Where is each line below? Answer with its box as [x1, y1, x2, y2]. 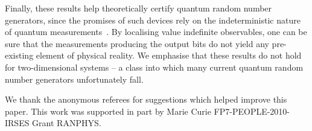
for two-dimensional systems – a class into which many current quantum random [5, 60, 304, 73]
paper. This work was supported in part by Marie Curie [5, 104, 211, 117]
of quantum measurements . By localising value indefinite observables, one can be [5, 25, 307, 38]
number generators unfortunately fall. [5, 72, 144, 85]
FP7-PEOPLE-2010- [214, 104, 290, 117]
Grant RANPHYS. [32, 117, 101, 129]
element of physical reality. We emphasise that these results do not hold [36, 49, 302, 62]
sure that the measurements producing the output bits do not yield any [5, 37, 269, 50]
